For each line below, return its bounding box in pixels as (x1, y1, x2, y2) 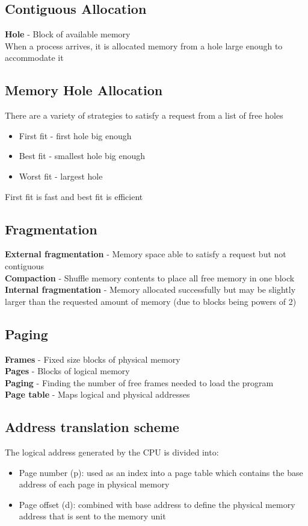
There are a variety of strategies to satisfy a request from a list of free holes (5, 109, 283, 122)
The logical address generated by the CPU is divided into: (5, 446, 219, 459)
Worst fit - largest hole (19, 169, 103, 182)
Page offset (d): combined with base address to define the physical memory (19, 498, 295, 510)
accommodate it (5, 51, 64, 64)
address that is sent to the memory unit (19, 510, 166, 522)
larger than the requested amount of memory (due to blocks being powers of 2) (5, 295, 297, 307)
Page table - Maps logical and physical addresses (5, 388, 190, 401)
